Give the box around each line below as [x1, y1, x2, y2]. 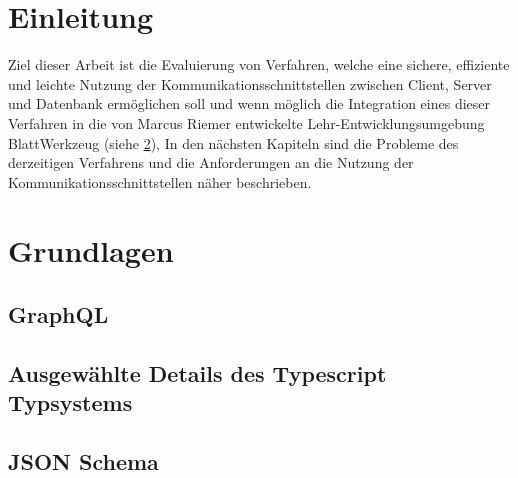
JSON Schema [8, 446, 159, 476]
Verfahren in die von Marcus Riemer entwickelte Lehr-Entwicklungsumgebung [8, 112, 485, 133]
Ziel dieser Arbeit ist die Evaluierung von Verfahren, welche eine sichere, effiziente [8, 54, 510, 75]
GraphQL [8, 299, 109, 330]
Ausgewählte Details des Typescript [8, 357, 387, 388]
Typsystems [8, 387, 133, 418]
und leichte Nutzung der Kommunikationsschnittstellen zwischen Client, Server [8, 73, 492, 94]
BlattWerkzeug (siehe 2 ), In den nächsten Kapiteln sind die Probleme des [8, 132, 459, 153]
